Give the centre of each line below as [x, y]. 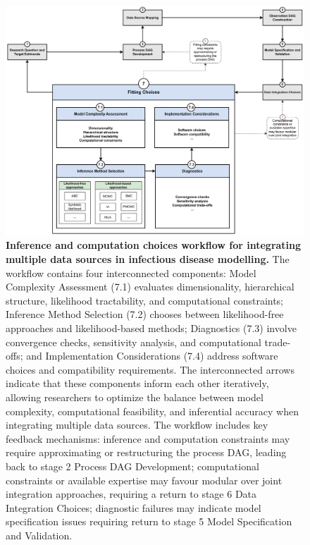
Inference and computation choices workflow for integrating [154, 245]
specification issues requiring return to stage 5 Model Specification [149, 521]
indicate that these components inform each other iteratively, [137, 383]
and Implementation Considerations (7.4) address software [152, 356]
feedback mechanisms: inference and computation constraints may [148, 438]
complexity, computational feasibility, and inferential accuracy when [152, 411]
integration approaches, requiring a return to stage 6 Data [131, 494]
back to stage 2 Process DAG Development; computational [132, 466]
